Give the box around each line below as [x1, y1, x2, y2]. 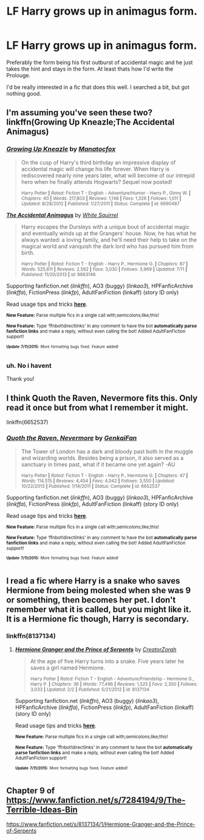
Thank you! [6, 375, 35, 383]
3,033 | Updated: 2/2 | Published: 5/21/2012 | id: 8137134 [30, 686, 150, 693]
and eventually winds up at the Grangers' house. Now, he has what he [21, 230, 197, 237]
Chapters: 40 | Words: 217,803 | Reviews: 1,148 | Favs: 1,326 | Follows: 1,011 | [21, 195, 182, 202]
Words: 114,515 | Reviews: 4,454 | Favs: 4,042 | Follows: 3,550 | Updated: [21, 478, 175, 484]
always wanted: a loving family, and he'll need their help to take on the [21, 236, 197, 243]
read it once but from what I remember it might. [6, 402, 189, 412]
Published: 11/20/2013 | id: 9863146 [21, 271, 96, 278]
